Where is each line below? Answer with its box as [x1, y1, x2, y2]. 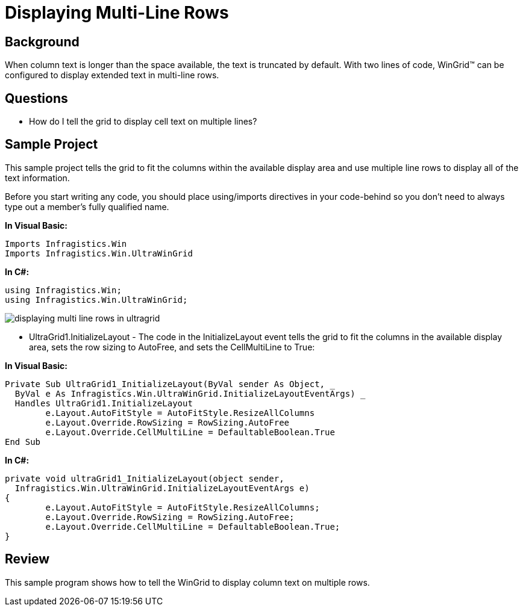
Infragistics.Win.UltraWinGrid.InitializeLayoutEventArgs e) [14, 483, 310, 493]
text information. [5, 172, 70, 183]
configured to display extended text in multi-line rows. [5, 70, 219, 81]
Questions [5, 90, 68, 106]
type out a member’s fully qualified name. [5, 201, 169, 212]
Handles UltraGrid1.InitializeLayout [14, 398, 193, 408]
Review [5, 551, 50, 567]
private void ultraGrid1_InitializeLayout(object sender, [5, 473, 284, 483]
